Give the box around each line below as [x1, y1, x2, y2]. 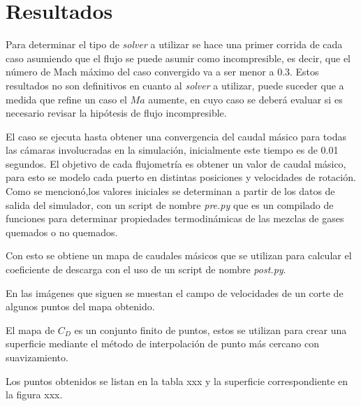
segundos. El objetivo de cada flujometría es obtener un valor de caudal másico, [6, 156, 346, 171]
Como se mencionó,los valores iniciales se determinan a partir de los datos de [6, 184, 335, 198]
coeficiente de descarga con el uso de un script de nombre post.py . [6, 262, 286, 277]
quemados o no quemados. [6, 224, 118, 239]
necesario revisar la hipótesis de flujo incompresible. [6, 106, 227, 120]
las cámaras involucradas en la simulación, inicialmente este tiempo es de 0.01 [6, 143, 339, 157]
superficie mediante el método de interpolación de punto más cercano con [6, 336, 320, 351]
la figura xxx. [6, 387, 63, 402]
